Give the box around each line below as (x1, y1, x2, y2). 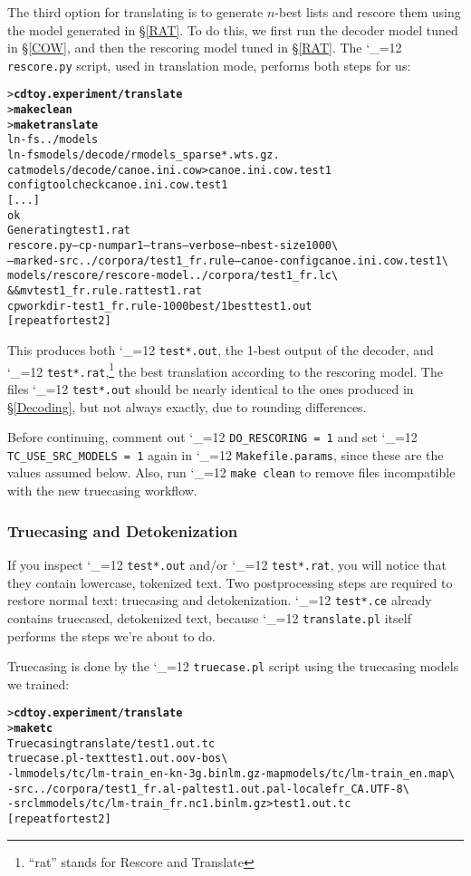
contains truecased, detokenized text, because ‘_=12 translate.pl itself (7, 608, 411, 627)
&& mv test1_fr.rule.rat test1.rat (7, 284, 202, 297)
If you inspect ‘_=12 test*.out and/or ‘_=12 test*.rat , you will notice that (7, 554, 447, 573)
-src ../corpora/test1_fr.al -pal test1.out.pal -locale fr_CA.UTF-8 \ (7, 782, 409, 795)
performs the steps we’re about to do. (7, 626, 216, 645)
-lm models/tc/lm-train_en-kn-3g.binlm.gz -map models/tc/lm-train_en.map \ (7, 766, 455, 780)
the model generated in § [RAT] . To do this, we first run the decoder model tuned (7, 20, 458, 39)
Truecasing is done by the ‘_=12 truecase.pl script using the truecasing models (7, 657, 459, 676)
